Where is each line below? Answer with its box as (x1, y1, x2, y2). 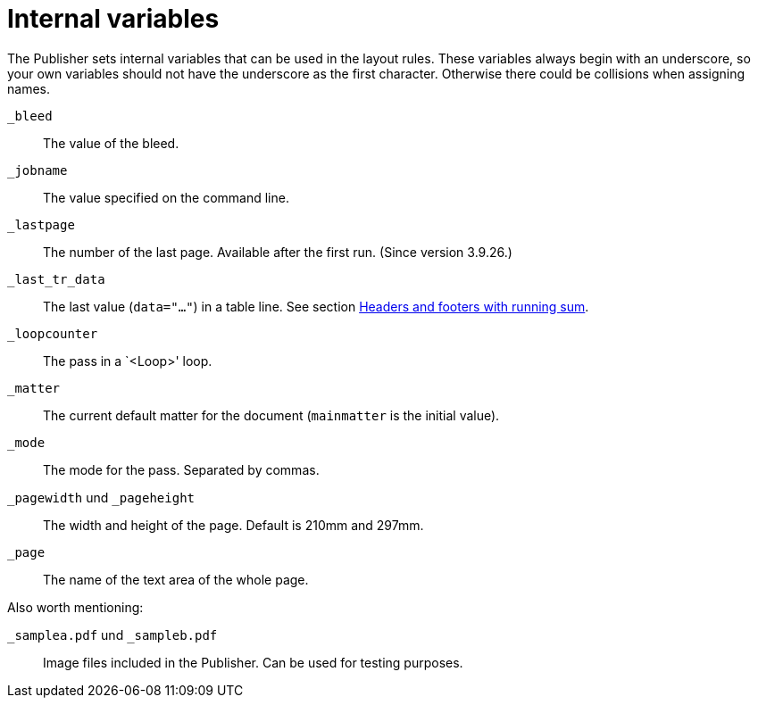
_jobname (7, 162, 68, 178)
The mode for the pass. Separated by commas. (43, 461, 320, 477)
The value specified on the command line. (43, 189, 289, 205)
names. (7, 80, 50, 96)
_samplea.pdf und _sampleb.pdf (7, 626, 218, 643)
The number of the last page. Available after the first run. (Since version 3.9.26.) (43, 244, 512, 260)
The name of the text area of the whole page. (43, 571, 309, 587)
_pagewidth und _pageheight (7, 489, 196, 505)
